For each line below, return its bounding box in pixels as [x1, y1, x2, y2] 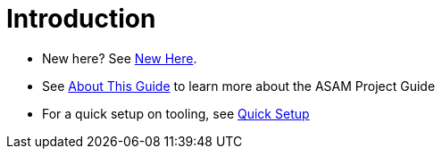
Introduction [6, 4, 156, 34]
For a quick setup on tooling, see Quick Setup [42, 105, 310, 121]
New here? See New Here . [42, 50, 197, 66]
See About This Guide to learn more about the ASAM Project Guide [42, 78, 436, 94]
